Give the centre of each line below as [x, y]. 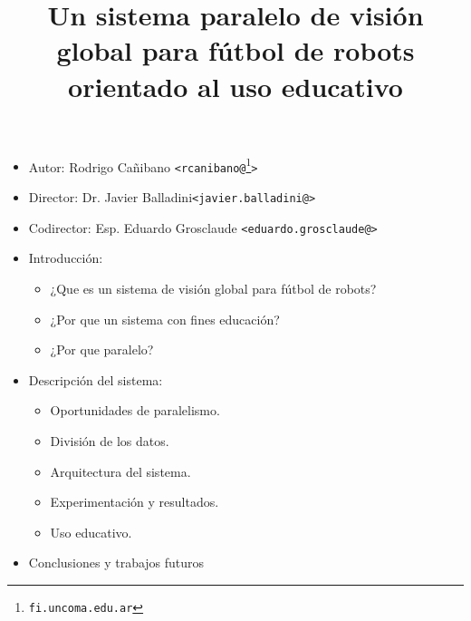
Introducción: [66, 258]
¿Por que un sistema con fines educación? [165, 319]
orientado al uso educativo [235, 86]
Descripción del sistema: [96, 379]
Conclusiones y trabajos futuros [116, 563]
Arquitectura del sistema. [120, 471]
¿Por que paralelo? [102, 349]
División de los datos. [110, 440]
